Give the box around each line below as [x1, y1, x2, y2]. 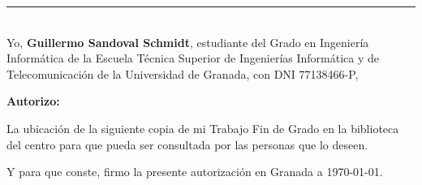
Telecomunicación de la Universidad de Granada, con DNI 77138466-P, [6, 65, 359, 82]
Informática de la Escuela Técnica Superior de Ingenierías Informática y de [6, 49, 380, 67]
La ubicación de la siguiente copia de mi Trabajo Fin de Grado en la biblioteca [6, 119, 399, 136]
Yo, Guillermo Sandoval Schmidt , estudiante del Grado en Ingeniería [6, 33, 369, 50]
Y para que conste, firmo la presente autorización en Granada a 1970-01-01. [6, 163, 383, 180]
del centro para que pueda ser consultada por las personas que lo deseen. [6, 136, 368, 153]
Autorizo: [6, 92, 60, 110]
